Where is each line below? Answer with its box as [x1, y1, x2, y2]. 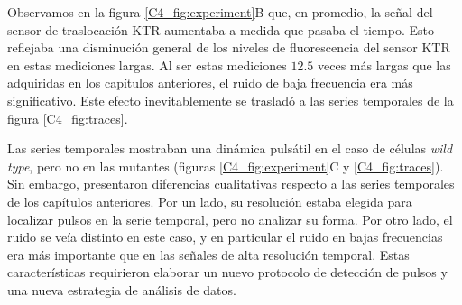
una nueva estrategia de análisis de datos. [7, 280, 236, 299]
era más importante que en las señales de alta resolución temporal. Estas [7, 245, 410, 263]
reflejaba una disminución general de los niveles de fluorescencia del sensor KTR [7, 38, 450, 57]
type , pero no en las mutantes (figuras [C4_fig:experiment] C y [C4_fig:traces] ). [7, 156, 444, 175]
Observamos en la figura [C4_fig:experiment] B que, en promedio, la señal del [7, 3, 433, 21]
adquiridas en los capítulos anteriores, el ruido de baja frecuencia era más [7, 73, 413, 92]
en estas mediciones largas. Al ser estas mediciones [7, 55, 287, 74]
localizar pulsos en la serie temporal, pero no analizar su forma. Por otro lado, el [7, 209, 453, 228]
